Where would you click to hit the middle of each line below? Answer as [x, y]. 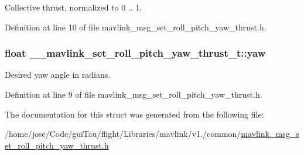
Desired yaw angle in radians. [58, 75]
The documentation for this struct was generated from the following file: [134, 114]
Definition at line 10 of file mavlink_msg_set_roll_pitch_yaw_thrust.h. [136, 27]
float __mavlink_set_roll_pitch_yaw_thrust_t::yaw [135, 53]
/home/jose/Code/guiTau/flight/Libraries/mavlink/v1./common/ [123, 134]
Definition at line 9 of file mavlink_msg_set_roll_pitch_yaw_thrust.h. [134, 94]
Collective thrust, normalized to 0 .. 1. [74, 7]
